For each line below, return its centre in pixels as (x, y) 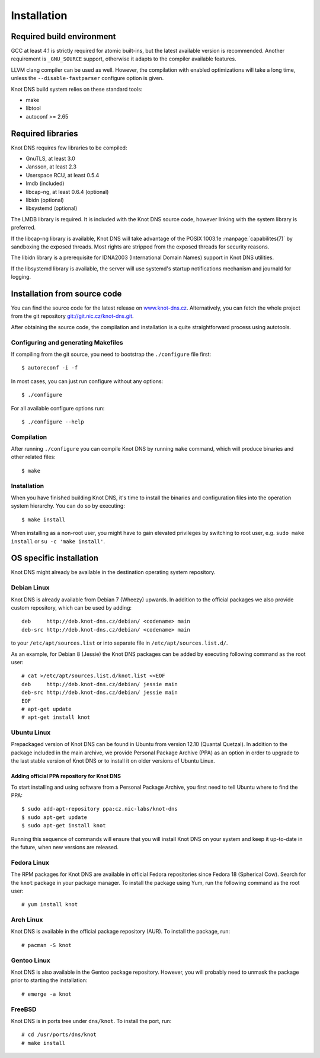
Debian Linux (30, 588)
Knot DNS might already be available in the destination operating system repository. (113, 572)
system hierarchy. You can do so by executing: (68, 506)
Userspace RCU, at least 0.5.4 (63, 175)
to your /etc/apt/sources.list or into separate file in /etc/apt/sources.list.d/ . (119, 643)
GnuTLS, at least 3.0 (50, 159)
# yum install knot (50, 905)
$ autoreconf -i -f (50, 368)
